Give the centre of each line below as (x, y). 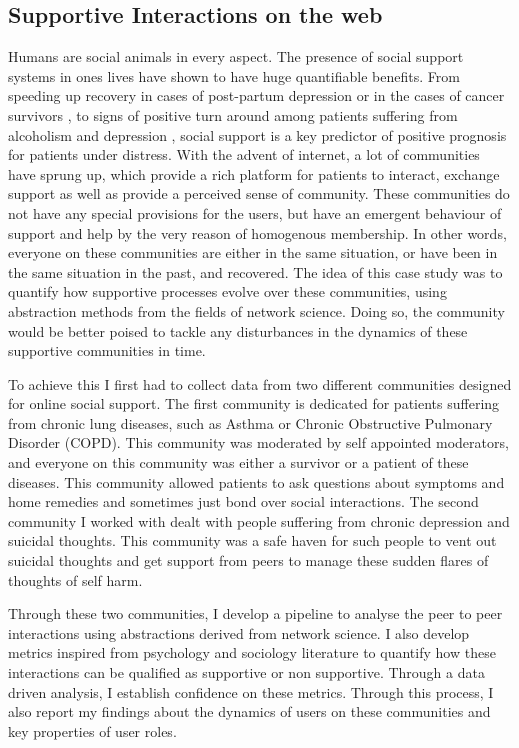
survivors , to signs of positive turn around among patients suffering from (233, 114)
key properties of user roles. (92, 730)
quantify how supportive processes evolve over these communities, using (227, 291)
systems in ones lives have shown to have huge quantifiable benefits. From (234, 75)
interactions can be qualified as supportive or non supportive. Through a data (246, 672)
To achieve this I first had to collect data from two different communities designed (260, 383)
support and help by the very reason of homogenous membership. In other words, (257, 232)
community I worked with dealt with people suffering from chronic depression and (259, 520)
